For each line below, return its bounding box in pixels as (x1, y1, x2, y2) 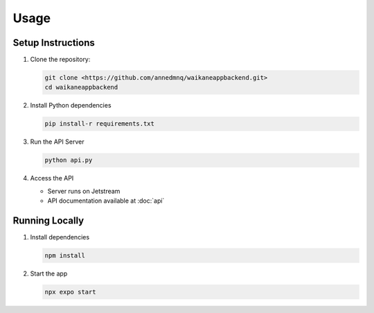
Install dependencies (30, 233, 90, 242)
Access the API (30, 174, 74, 183)
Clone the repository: (30, 56, 91, 64)
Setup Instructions (12, 37, 95, 49)
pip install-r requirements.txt (44, 120, 155, 128)
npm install (44, 252, 86, 260)
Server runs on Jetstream (47, 187, 121, 195)
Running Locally (12, 214, 84, 226)
